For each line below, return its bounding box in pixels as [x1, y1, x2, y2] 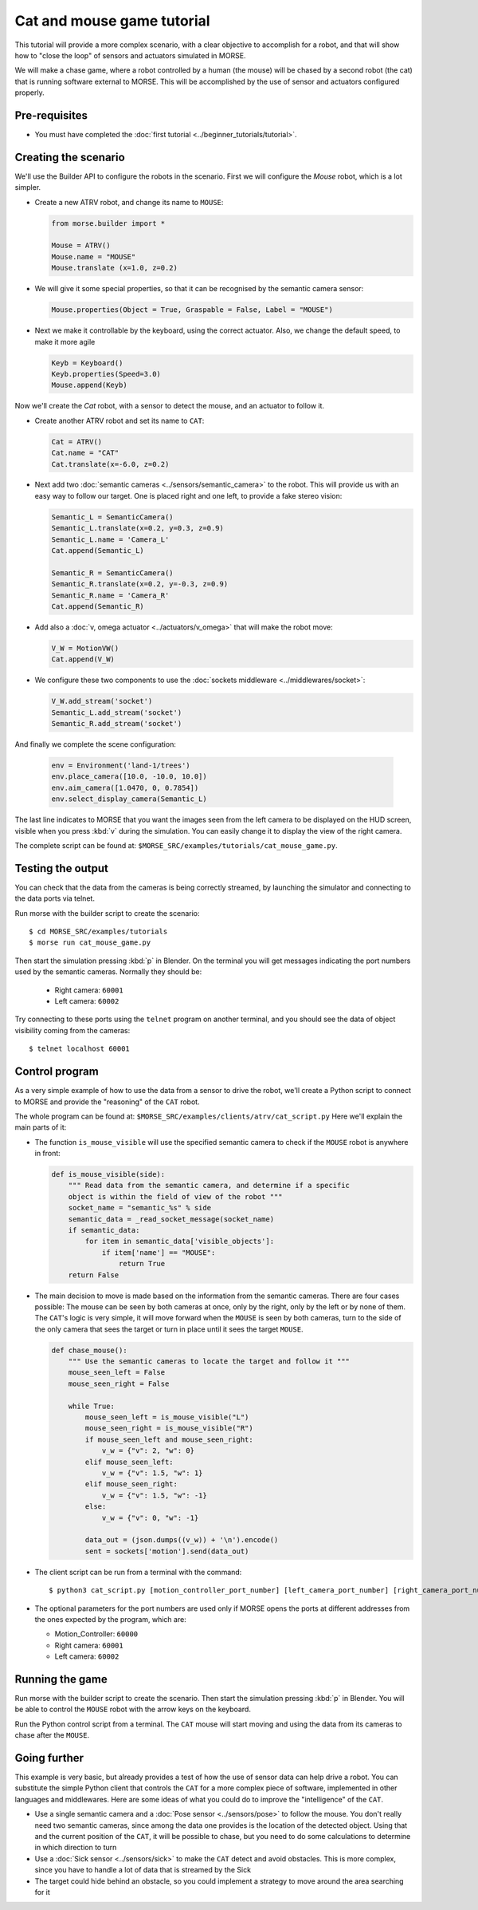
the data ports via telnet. [14, 894, 96, 903]
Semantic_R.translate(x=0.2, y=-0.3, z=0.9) [51, 579, 229, 589]
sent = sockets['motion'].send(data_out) [84, 1546, 249, 1556]
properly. [14, 88, 45, 97]
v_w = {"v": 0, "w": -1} [101, 1513, 199, 1522]
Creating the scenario [14, 150, 125, 164]
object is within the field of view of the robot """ [68, 1192, 283, 1201]
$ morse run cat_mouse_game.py [29, 938, 151, 947]
